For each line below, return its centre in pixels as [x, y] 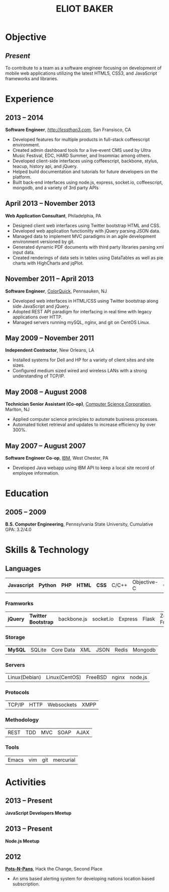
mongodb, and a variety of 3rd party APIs [56, 188]
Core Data [63, 650]
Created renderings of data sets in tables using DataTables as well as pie [88, 257]
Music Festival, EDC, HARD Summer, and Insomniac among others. [82, 155]
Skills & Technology [47, 550]
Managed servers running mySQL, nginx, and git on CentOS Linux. [81, 322]
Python [48, 585]
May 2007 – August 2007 [46, 446]
